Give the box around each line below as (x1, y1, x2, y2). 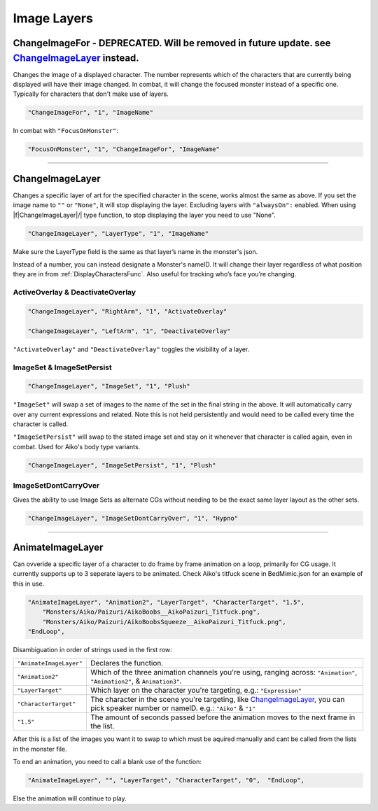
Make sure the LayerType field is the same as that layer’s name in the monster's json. (13, 247, 258, 255)
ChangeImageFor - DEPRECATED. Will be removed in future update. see (13, 37, 331, 49)
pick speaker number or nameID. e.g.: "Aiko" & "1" (90, 703, 255, 713)
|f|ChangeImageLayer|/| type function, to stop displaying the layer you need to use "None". (13, 211, 276, 219)
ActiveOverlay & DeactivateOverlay (13, 288, 136, 297)
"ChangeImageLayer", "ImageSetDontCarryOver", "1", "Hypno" (27, 514, 239, 522)
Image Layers (13, 10, 94, 26)
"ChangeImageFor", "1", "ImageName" (27, 108, 154, 117)
